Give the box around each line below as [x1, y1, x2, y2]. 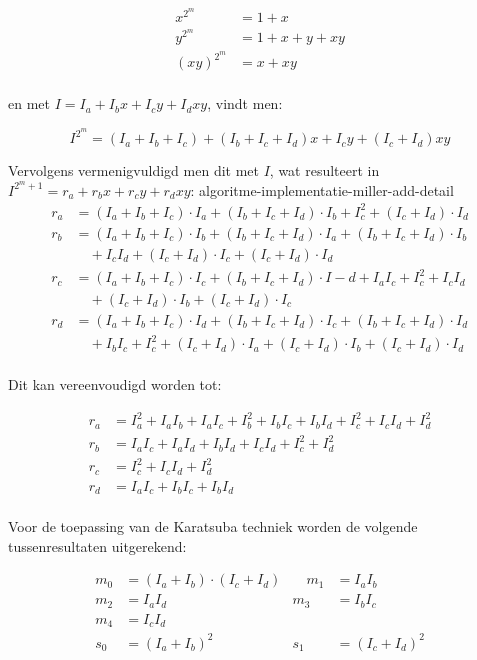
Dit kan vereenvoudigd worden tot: [8, 374, 222, 395]
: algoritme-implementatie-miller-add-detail [190, 179, 454, 200]
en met [8, 93, 50, 114]
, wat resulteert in [269, 160, 380, 181]
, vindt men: [207, 93, 283, 114]
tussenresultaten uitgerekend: [8, 535, 187, 556]
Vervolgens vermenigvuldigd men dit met [8, 160, 259, 181]
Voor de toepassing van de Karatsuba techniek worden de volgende [8, 516, 418, 537]
